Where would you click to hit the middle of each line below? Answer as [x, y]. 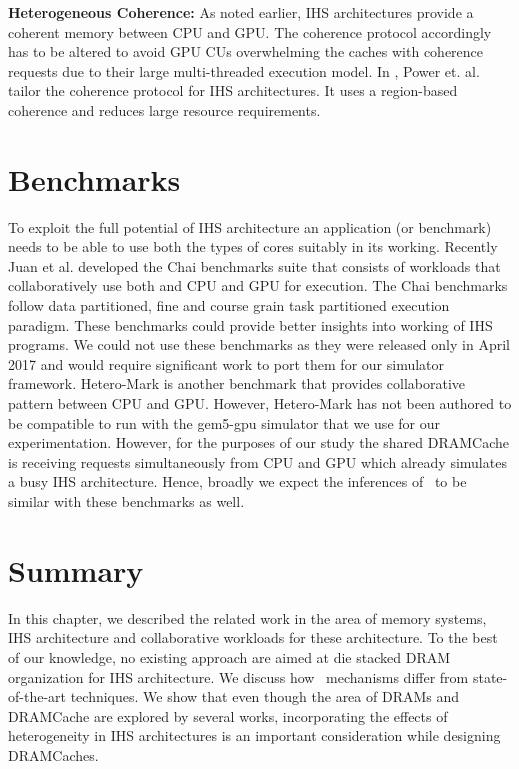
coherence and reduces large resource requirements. [164, 109]
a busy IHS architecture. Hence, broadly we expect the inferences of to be [237, 481]
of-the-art [37, 696]
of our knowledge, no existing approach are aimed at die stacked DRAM [229, 656]
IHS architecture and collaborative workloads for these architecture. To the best [253, 637]
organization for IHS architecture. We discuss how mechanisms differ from [238, 676]
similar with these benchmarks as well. [126, 501]
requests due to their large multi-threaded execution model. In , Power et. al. [244, 70]
